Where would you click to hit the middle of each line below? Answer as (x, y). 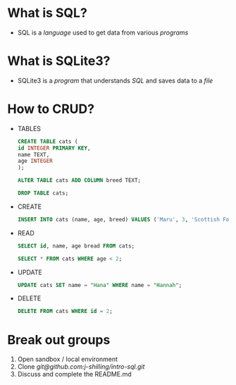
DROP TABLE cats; (43, 193)
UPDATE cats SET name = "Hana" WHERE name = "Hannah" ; (100, 285)
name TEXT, (33, 154)
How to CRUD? (51, 109)
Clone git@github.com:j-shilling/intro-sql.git (81, 367)
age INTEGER (35, 161)
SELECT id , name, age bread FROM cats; (76, 246)
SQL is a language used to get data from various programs (103, 32)
